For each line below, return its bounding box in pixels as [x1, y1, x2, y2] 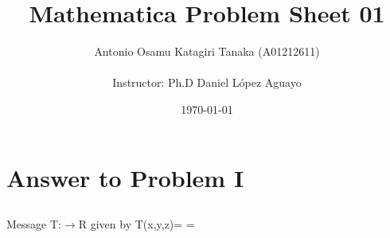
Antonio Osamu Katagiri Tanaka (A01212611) [94, 43, 320, 60]
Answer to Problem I [6, 161, 244, 193]
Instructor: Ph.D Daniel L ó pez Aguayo [112, 74, 302, 91]
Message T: [6, 216, 61, 232]
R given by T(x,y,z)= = [78, 216, 195, 232]
